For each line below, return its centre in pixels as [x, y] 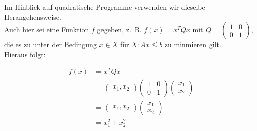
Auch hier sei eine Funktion [47, 30]
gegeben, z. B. [119, 30]
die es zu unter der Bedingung [50, 44]
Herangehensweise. [33, 16]
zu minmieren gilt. [193, 44]
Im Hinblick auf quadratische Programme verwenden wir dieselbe [105, 7]
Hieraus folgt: [25, 54]
